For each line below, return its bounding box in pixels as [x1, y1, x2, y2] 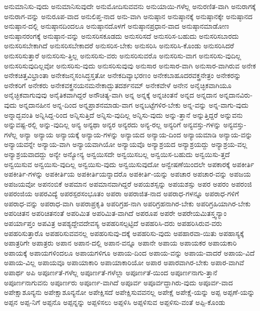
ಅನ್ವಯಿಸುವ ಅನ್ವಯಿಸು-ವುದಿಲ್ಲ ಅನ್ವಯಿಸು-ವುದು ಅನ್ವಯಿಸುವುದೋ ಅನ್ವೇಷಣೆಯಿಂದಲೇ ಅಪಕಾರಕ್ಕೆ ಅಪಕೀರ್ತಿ [4, 159, 254, 169]
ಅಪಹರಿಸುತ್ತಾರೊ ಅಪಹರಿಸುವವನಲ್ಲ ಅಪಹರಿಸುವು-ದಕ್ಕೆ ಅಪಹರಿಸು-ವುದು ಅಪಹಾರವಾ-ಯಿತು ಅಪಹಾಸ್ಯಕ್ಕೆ [4, 227, 244, 238]
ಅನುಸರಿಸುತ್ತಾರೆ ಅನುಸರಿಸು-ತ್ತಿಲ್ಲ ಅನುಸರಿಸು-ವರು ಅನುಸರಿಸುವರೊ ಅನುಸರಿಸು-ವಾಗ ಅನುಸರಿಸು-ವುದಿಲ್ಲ [4, 50, 241, 60]
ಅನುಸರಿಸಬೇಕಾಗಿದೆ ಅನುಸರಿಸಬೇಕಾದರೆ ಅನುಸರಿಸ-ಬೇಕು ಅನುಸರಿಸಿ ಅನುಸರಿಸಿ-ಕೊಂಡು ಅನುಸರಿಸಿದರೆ [4, 40, 234, 51]
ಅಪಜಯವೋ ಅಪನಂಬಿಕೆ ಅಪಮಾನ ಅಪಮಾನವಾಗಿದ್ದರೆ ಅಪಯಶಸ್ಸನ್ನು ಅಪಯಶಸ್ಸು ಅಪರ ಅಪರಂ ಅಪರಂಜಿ [4, 178, 252, 189]
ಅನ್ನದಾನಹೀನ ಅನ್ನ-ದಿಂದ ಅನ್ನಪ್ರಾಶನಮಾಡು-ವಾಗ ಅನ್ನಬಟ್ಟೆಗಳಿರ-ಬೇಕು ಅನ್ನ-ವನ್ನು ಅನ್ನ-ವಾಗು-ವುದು [19, 99, 249, 110]
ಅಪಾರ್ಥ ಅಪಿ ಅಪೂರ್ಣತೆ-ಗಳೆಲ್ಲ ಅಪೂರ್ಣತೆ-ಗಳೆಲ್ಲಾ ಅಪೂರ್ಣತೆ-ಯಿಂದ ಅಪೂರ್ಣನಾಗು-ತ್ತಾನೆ [4, 267, 217, 278]
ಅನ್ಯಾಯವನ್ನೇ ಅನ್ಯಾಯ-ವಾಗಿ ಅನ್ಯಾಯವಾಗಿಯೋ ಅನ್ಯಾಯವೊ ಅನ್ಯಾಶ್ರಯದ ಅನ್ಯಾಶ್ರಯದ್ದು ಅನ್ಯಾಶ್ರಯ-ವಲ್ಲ [4, 139, 247, 149]
